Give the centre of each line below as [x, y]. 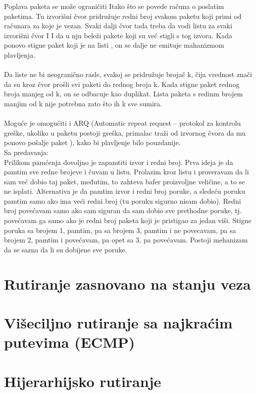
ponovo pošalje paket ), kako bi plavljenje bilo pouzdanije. [92, 142]
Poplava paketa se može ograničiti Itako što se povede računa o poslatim [114, 6]
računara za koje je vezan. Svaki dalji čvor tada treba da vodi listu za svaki [118, 26]
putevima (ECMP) [70, 342]
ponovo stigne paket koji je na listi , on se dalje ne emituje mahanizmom [114, 45]
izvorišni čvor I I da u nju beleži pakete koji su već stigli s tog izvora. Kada [118, 35]
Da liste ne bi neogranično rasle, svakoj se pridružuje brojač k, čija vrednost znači [128, 74]
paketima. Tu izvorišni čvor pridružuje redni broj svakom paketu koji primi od [123, 16]
